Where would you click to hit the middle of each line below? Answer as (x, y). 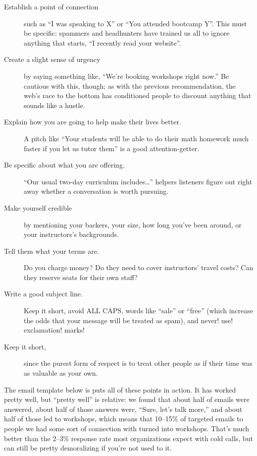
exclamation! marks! (54, 330)
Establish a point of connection (51, 6)
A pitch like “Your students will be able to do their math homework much (136, 138)
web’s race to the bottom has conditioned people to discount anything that (138, 95)
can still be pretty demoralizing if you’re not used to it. (88, 448)
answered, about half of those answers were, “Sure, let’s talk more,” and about (123, 409)
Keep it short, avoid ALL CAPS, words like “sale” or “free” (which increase (139, 311)
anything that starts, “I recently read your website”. (103, 42)
